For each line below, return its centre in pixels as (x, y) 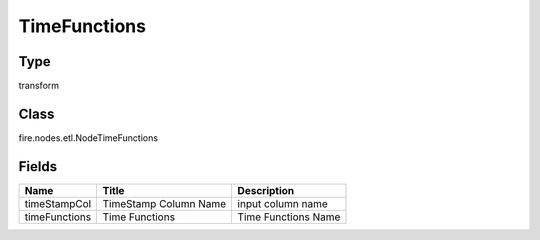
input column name (283, 203)
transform (39, 86)
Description (266, 190)
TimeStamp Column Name (164, 203)
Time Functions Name (289, 217)
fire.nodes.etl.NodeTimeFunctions (88, 137)
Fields (38, 166)
